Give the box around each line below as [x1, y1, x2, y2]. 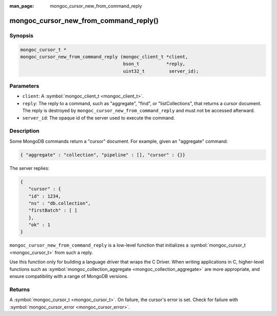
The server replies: [9, 165, 50, 171]
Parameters [9, 83, 39, 90]
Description [9, 127, 39, 134]
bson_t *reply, [123, 61, 186, 67]
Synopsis [9, 32, 33, 39]
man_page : [9, 3, 34, 9]
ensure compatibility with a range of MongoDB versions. [9, 273, 129, 280]
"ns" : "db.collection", [28, 200, 91, 206]
